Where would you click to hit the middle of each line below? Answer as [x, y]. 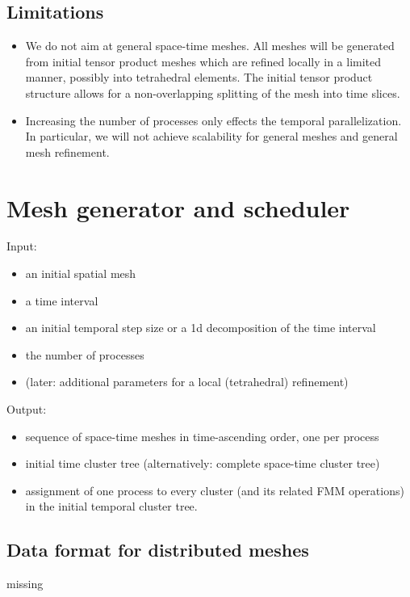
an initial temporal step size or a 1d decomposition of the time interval [201, 328]
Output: [27, 409]
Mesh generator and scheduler [178, 207]
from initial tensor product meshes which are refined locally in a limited [203, 61]
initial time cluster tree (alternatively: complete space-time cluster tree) [203, 463]
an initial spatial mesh [81, 273]
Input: [22, 246]
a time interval [62, 300]
